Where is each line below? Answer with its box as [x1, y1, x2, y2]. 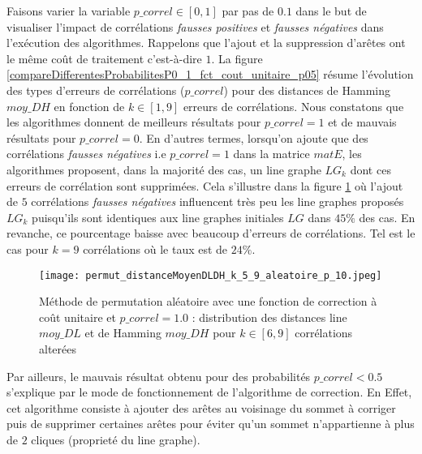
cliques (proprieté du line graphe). [31, 430, 200, 448]
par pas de [222, 2, 274, 19]
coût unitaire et [39, 308, 116, 325]
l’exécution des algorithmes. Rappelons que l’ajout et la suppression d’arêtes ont [6, 34, 406, 51]
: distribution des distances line [192, 308, 347, 325]
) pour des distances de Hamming [223, 81, 390, 98]
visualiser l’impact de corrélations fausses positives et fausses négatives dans [6, 18, 384, 35]
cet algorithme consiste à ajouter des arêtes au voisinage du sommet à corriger [6, 399, 396, 416]
